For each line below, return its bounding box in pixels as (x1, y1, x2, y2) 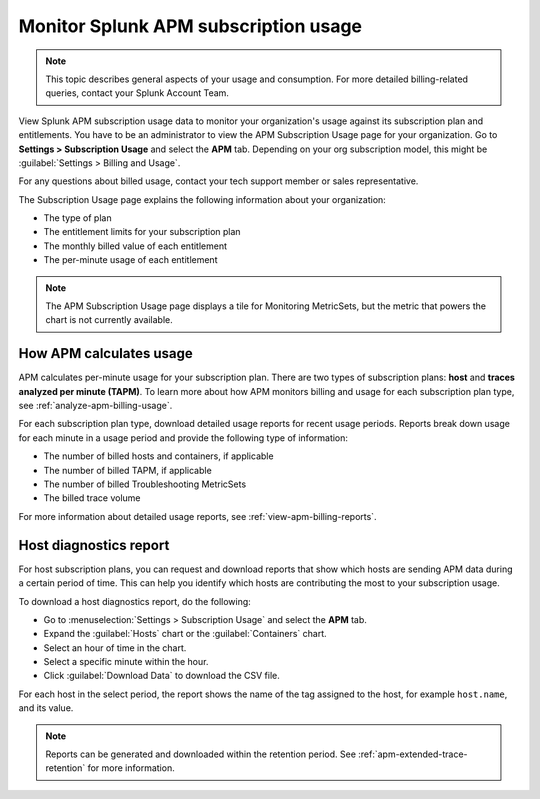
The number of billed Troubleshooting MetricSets (43, 478, 247, 490)
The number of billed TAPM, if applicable (43, 464, 212, 476)
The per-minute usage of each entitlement (43, 254, 218, 266)
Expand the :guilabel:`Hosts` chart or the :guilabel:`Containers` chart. (43, 628, 327, 640)
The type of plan (43, 212, 112, 224)
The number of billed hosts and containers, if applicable (43, 450, 274, 462)
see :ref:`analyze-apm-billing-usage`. (18, 400, 173, 412)
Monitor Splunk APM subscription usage (18, 15, 363, 37)
